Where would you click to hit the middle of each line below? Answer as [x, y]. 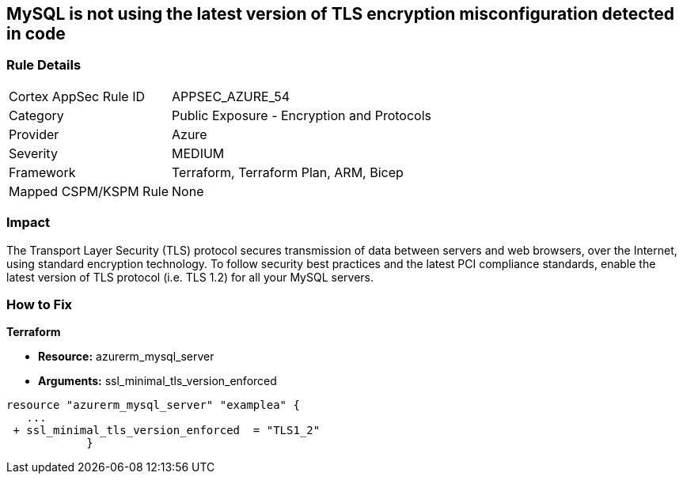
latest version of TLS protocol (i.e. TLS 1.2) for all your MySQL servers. [190, 277]
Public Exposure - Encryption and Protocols [302, 115]
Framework [42, 172]
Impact [28, 223]
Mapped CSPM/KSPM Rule [89, 191]
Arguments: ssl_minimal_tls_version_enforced [157, 381]
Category [36, 115]
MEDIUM [198, 153]
